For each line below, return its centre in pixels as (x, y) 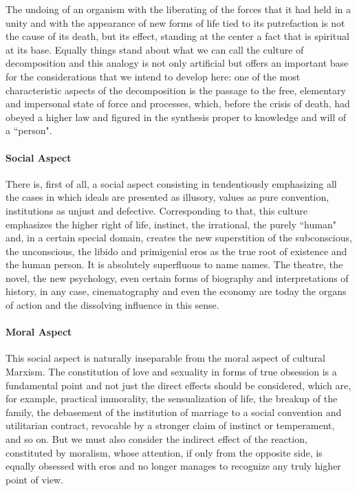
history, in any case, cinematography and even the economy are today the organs (176, 291)
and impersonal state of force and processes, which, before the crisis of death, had (178, 103)
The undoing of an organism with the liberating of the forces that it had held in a (178, 9)
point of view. (35, 479)
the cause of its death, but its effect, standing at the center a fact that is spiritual (177, 36)
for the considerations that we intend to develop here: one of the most (153, 76)
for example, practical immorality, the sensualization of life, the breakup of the (172, 399)
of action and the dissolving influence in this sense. (112, 305)
